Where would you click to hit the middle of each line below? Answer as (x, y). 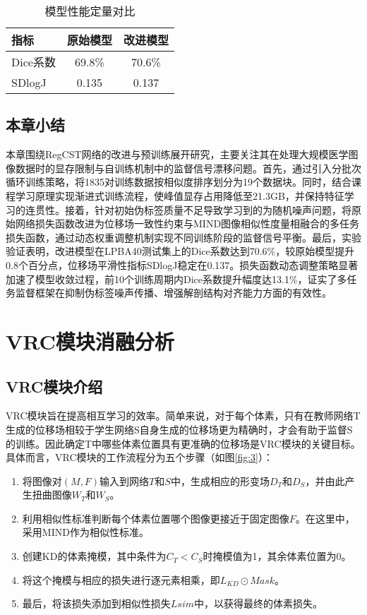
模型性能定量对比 (90, 11)
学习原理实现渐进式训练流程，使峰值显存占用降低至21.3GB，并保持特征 (180, 195)
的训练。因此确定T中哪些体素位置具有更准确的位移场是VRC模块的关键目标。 (183, 443)
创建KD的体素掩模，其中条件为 (94, 556)
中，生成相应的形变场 (220, 480)
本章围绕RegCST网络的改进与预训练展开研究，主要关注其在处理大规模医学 (177, 154)
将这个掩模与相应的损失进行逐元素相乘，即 (121, 579)
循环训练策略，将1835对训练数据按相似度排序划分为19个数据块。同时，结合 (179, 182)
